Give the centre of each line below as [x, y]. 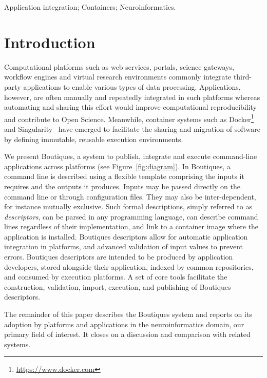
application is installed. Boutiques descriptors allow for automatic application [126, 236]
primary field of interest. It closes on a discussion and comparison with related [127, 334]
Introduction [50, 42]
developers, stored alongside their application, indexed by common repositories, [129, 266]
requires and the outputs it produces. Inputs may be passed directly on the [122, 186]
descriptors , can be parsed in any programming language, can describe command [131, 216]
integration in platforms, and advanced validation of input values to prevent [124, 246]
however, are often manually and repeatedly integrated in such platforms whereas [132, 97]
